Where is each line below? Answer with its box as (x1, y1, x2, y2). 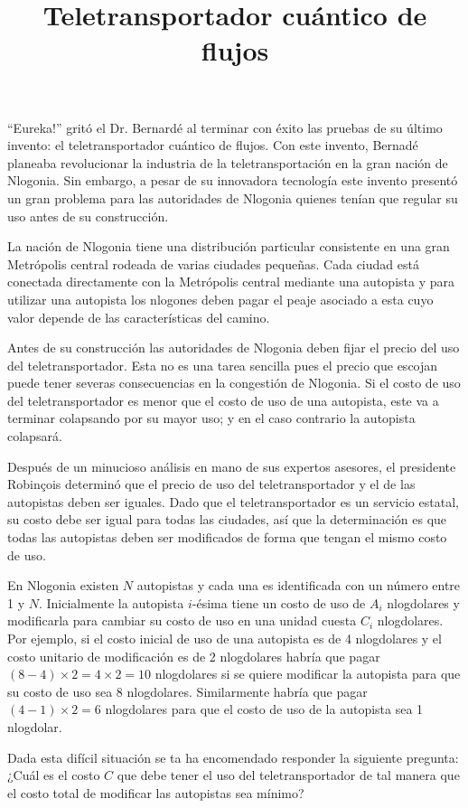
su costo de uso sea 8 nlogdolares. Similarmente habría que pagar (7, 681, 368, 700)
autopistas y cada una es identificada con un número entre (136, 576, 461, 595)
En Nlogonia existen (7, 576, 119, 595)
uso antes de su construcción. (7, 206, 169, 225)
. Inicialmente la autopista (38, 593, 184, 612)
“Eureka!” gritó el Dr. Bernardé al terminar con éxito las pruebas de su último (7, 117, 443, 136)
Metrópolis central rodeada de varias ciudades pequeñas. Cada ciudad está (7, 254, 419, 273)
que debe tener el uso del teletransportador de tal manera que (117, 766, 460, 785)
